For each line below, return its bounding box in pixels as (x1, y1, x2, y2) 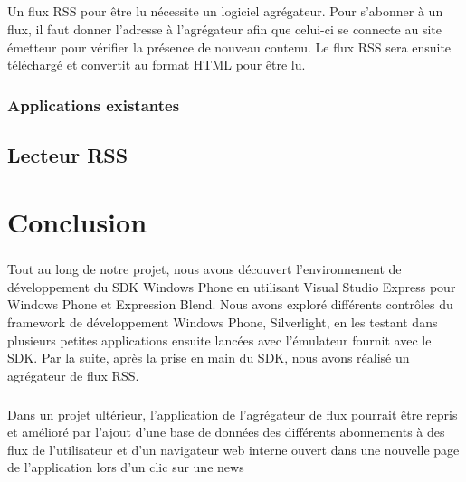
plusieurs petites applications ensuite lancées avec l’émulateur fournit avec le (7, 330, 432, 349)
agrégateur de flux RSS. (7, 365, 139, 384)
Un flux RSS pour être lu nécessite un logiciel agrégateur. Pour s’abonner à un (7, 2, 443, 21)
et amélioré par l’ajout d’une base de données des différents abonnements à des (7, 422, 445, 441)
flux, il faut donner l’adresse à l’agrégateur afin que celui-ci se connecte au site (7, 19, 442, 38)
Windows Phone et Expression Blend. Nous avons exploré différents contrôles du (7, 295, 453, 314)
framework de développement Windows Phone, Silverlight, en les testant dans (7, 312, 438, 331)
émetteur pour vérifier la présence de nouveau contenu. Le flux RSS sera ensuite (7, 37, 452, 56)
